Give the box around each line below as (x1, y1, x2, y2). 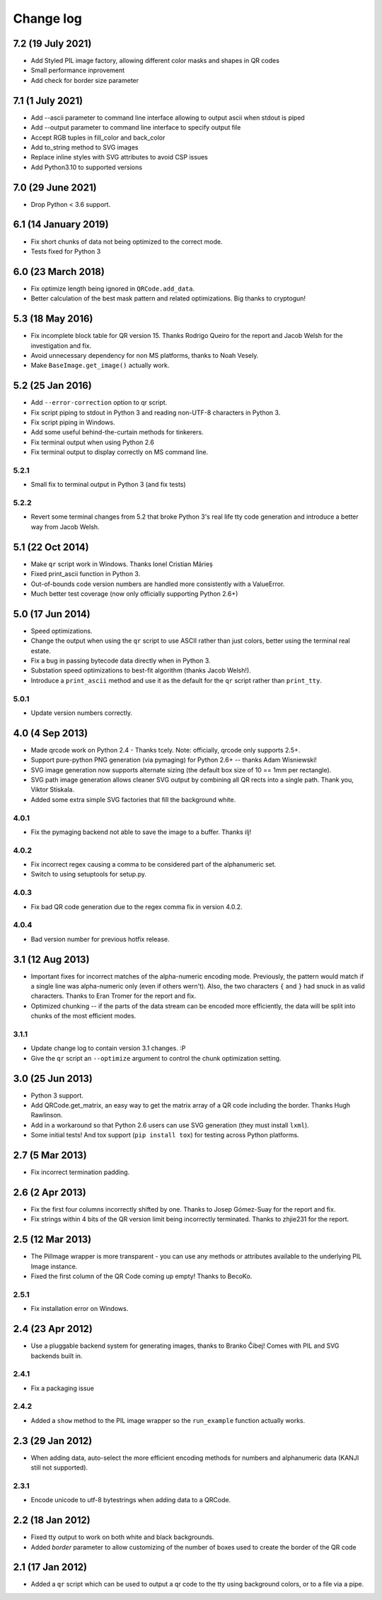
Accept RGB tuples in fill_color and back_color (30, 133, 166, 142)
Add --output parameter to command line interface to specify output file (30, 123, 241, 132)
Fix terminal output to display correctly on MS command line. (30, 448, 209, 456)
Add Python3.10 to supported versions (30, 163, 143, 171)
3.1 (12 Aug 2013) (13, 953, 90, 965)
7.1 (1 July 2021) (13, 94, 83, 106)
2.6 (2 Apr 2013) (13, 1186, 86, 1198)
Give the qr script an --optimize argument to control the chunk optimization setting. (30, 1054, 282, 1062)
